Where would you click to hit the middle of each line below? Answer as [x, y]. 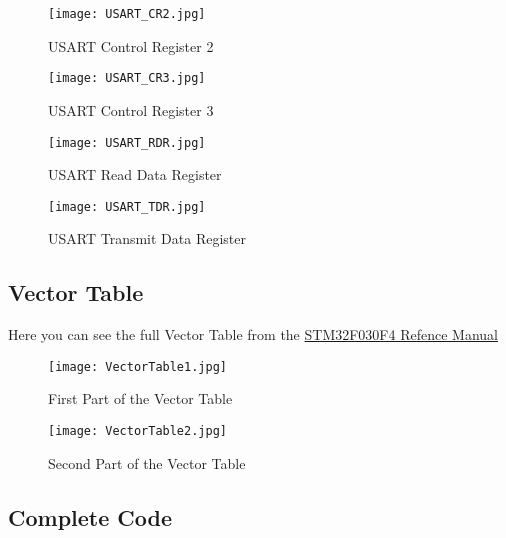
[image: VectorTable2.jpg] [137, 431]
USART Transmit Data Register [147, 238]
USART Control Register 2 [131, 45]
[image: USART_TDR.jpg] [127, 206]
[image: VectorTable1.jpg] [137, 366]
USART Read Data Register [135, 174]
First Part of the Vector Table [140, 398]
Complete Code [90, 516]
